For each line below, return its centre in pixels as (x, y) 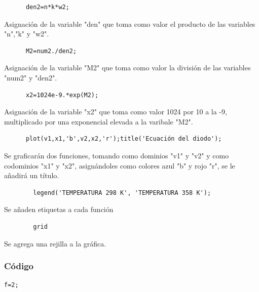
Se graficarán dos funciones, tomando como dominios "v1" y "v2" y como (117, 155)
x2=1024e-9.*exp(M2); (62, 95)
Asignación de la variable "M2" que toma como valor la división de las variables (127, 68)
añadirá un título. (32, 175)
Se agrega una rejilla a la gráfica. (55, 243)
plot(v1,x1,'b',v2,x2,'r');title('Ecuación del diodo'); (124, 139)
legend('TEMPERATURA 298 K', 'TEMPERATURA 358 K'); (122, 193)
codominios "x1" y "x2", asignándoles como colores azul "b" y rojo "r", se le (120, 165)
